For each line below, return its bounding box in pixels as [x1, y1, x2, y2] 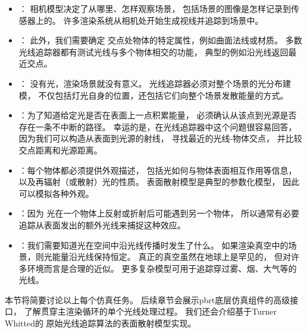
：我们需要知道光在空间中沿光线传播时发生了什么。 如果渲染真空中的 [18, 238, 289, 251]
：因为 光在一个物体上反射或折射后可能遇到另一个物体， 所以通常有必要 [18, 207, 300, 219]
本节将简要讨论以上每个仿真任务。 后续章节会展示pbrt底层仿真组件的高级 [5, 293, 290, 306]
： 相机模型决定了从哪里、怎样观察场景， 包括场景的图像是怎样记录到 [18, 2, 292, 14]
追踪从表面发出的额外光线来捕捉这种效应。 [18, 218, 186, 231]
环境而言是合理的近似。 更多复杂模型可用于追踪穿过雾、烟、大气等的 [27, 262, 297, 274]
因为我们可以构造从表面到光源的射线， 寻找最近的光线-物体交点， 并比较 [18, 132, 302, 144]
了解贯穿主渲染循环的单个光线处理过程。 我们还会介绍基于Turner [24, 305, 277, 318]
